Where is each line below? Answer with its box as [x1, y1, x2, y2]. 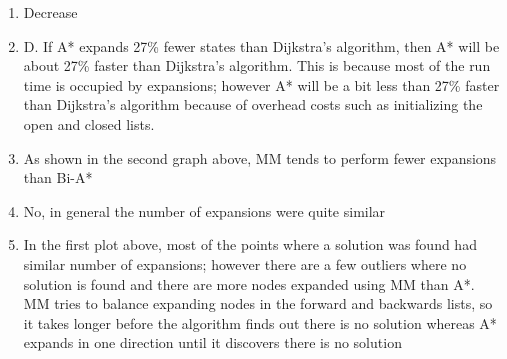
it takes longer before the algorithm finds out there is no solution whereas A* [23, 312, 497, 333]
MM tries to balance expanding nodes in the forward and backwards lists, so [23, 293, 493, 314]
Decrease [23, 2, 78, 22]
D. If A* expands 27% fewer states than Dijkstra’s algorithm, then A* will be [23, 35, 500, 56]
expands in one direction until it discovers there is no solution [23, 332, 402, 353]
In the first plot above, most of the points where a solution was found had [23, 234, 477, 255]
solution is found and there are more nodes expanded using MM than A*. [23, 273, 475, 294]
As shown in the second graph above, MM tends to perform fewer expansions [23, 147, 497, 168]
